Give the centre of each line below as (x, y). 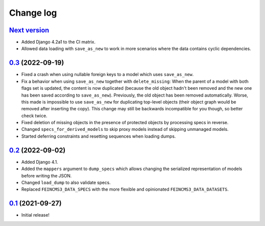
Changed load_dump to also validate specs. (66, 182)
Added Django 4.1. (40, 162)
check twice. (34, 116)
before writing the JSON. (47, 176)
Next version (29, 30)
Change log (33, 13)
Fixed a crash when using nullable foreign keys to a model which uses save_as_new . (107, 75)
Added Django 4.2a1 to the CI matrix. (58, 42)
